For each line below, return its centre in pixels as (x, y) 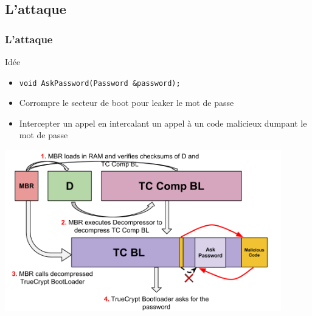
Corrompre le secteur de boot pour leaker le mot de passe (127, 103)
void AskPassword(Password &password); (100, 83)
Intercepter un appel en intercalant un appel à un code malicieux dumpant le (163, 123)
